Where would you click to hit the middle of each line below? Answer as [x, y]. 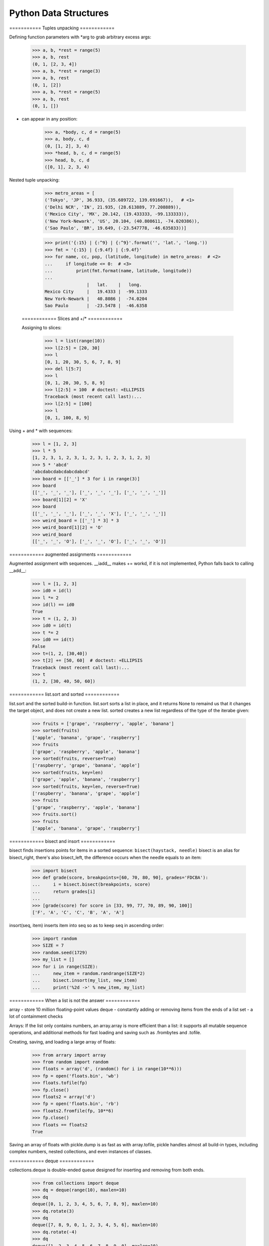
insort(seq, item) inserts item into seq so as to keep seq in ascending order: [87, 925]
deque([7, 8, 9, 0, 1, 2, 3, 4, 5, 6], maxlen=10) [95, 1225]
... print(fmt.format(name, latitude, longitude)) [118, 271]
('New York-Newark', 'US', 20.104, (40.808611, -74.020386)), [122, 221]
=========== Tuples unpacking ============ [62, 28]
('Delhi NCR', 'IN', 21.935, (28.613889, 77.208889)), [113, 207]
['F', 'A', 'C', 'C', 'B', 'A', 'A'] [78, 912]
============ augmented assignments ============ [70, 554]
